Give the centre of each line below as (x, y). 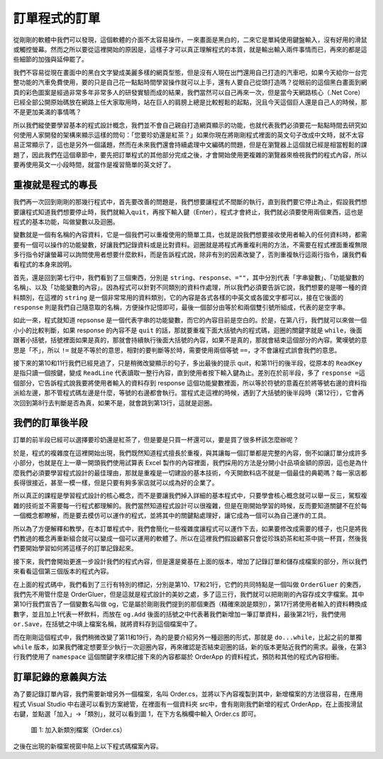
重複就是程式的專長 (55, 185)
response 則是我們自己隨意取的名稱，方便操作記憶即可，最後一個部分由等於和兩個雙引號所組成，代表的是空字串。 (181, 308)
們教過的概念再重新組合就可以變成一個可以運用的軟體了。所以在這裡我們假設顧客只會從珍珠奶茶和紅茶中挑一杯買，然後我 (190, 538)
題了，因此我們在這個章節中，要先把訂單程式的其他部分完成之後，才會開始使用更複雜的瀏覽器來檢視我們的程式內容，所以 (190, 154)
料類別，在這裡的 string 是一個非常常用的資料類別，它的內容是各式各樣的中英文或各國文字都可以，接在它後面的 (178, 297)
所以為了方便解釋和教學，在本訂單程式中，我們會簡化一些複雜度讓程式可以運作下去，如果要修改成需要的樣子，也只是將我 (190, 529)
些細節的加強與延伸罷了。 (50, 60)
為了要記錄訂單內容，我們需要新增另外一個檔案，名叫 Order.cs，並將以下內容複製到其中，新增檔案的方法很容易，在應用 (188, 694)
